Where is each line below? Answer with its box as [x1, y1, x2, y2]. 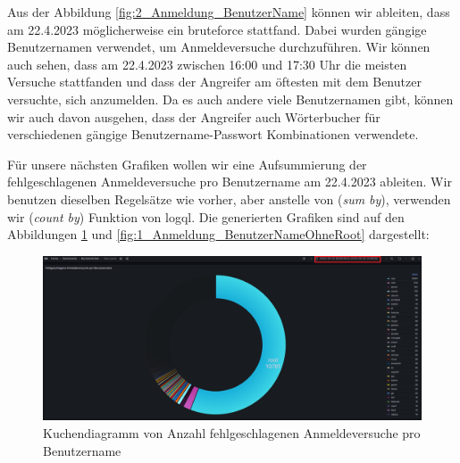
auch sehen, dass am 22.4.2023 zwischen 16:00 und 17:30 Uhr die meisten [7, 54, 407, 73]
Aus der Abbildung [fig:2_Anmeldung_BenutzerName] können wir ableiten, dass [7, 3, 450, 21]
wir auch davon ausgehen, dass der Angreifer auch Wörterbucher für [7, 107, 381, 126]
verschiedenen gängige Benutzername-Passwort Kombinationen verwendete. [7, 125, 419, 144]
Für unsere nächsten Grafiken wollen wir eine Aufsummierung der [7, 154, 367, 173]
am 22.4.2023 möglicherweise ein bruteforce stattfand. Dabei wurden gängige [7, 20, 427, 38]
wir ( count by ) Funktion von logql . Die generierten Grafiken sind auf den [7, 207, 405, 226]
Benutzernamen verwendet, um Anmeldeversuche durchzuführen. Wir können [7, 37, 431, 56]
